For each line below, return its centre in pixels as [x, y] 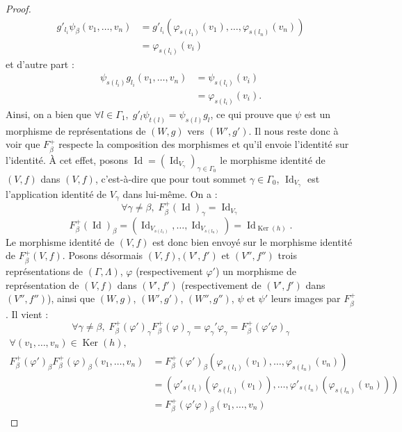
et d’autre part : [40, 64]
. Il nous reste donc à [294, 130]
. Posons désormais [103, 255]
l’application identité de [56, 193]
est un [317, 114]
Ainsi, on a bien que [48, 114]
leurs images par [306, 298]
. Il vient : [27, 314]
